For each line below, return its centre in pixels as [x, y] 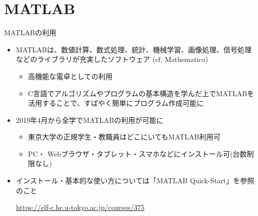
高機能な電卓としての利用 [70, 76]
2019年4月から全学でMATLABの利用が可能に [90, 120]
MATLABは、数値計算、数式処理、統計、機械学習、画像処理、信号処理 [134, 49]
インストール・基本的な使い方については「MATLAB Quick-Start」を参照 [135, 181]
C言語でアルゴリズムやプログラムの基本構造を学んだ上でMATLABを [141, 93]
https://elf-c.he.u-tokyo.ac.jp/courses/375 [80, 207]
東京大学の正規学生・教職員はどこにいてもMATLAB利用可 [124, 137]
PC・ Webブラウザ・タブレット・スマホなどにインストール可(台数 [137, 153]
